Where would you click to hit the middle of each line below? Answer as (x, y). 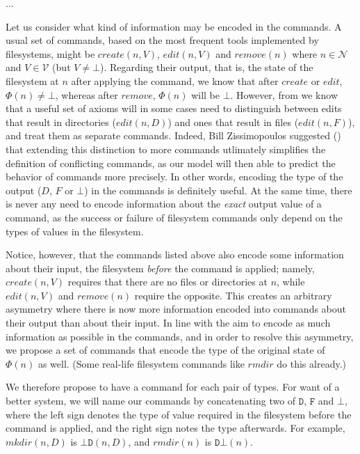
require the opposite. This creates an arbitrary (233, 295)
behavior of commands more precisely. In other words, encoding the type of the (174, 177)
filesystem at (32, 80)
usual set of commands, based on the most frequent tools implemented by (162, 40)
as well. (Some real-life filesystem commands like (141, 363)
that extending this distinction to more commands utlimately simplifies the (166, 149)
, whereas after (87, 94)
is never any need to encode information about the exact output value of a (164, 204)
